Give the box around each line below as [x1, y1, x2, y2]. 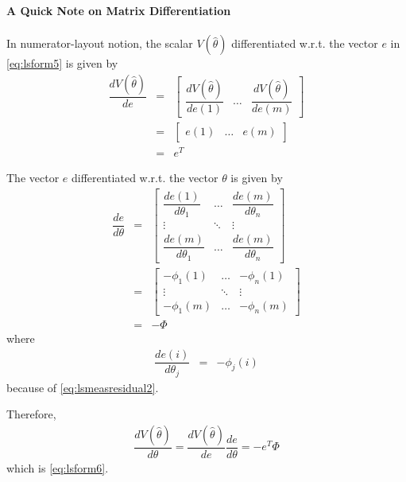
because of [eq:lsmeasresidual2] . [6, 379, 159, 395]
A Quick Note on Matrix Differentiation [6, 2, 231, 18]
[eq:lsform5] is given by [6, 55, 118, 72]
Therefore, [6, 406, 56, 422]
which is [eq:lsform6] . [6, 459, 109, 476]
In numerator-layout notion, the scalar [6, 35, 193, 52]
